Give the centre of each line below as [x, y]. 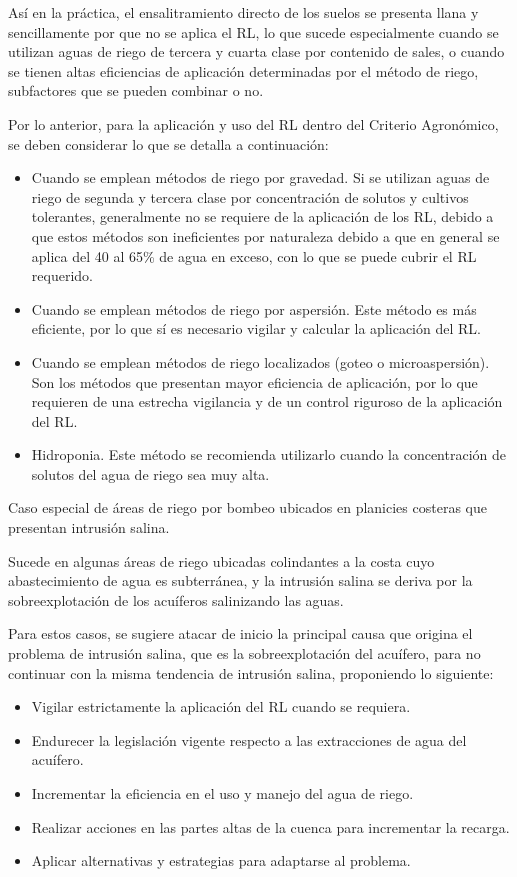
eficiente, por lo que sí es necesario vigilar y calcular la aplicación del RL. [256, 328]
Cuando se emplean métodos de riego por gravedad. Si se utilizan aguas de [260, 177]
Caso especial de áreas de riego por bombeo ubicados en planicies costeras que [247, 507]
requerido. [62, 275]
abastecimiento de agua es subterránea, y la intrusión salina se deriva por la [240, 580]
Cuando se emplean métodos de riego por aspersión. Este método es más [254, 308]
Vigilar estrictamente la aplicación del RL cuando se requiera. [221, 706]
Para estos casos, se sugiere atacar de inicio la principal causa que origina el [240, 633]
